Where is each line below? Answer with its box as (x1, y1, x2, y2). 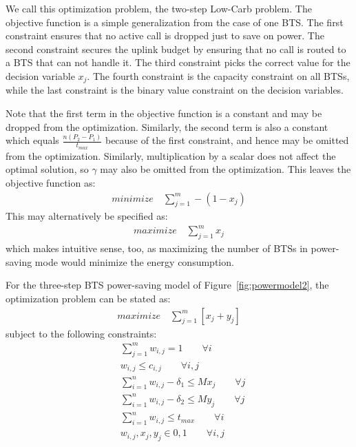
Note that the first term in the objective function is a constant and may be (6, 106, 322, 121)
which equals (6, 133, 59, 147)
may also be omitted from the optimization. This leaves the (100, 162, 351, 176)
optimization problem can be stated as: (6, 291, 171, 306)
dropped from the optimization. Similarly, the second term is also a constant (6, 119, 328, 134)
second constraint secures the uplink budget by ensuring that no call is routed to (6, 41, 346, 56)
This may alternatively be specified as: (6, 209, 168, 223)
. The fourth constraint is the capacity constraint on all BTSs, (87, 68, 350, 83)
